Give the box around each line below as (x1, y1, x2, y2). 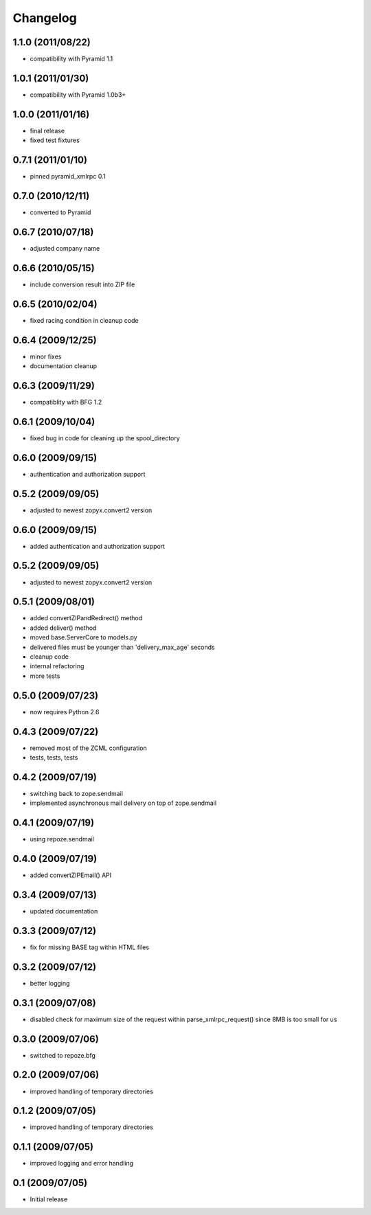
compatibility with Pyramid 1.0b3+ (30, 90, 126, 99)
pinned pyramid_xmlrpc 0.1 (30, 172, 106, 181)
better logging (30, 979, 70, 987)
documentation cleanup (30, 362, 98, 370)
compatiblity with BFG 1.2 (30, 398, 102, 406)
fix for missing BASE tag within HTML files (30, 943, 150, 951)
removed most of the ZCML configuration (30, 744, 147, 752)
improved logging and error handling (30, 1159, 134, 1168)
